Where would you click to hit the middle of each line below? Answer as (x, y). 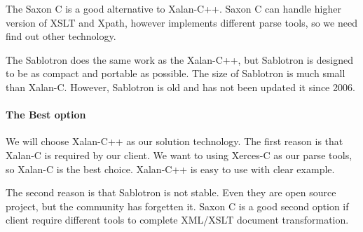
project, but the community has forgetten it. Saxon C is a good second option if (177, 206)
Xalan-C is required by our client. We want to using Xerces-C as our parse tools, (179, 155)
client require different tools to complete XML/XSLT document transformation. (177, 220)
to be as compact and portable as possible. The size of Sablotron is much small (176, 73)
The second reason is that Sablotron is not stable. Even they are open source (171, 192)
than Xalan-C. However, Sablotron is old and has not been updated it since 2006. (180, 87)
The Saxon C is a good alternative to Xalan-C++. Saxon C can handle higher (173, 8)
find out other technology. (61, 36)
